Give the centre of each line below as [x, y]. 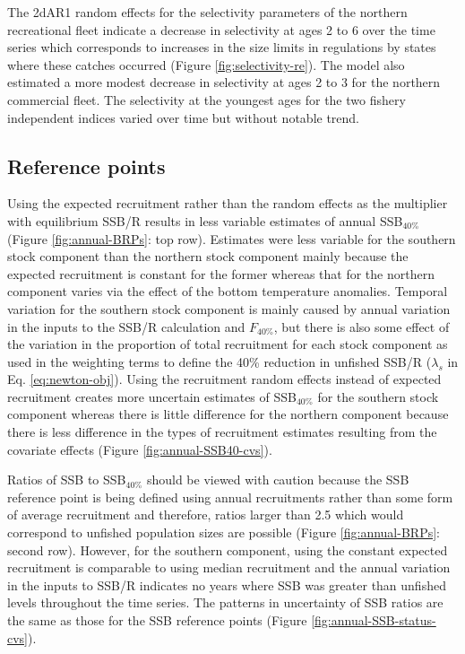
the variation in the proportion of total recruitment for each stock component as [228, 344]
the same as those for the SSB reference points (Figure [157, 620]
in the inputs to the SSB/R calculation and [126, 326]
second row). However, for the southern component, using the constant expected [228, 549]
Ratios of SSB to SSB [67, 480]
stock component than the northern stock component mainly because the [208, 256]
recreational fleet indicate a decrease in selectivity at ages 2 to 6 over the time [221, 29]
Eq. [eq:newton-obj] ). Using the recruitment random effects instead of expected [224, 379]
